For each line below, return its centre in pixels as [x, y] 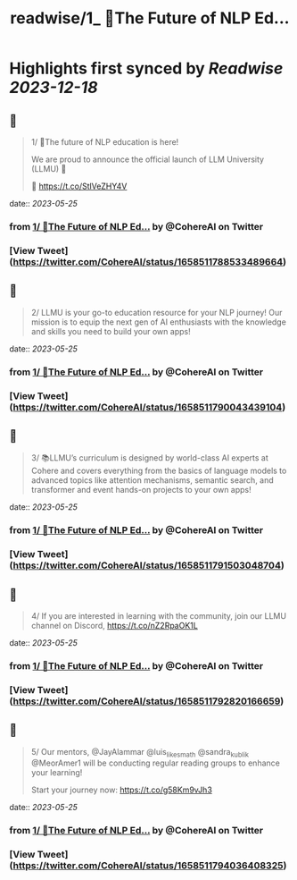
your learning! [57, 773]
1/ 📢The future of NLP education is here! [105, 142]
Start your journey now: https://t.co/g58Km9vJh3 [121, 790]
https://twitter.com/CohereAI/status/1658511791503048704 [147, 565]
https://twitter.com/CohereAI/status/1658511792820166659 [147, 701]
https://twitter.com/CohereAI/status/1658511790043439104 [148, 407]
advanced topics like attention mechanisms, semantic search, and [152, 480]
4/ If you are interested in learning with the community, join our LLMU [159, 615]
